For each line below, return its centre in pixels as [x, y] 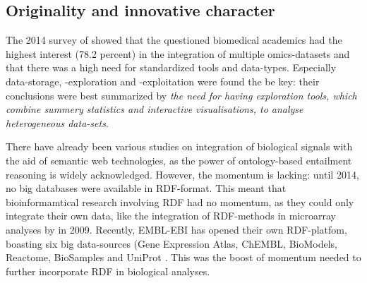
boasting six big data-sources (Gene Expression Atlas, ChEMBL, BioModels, [172, 243]
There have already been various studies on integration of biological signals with [179, 146]
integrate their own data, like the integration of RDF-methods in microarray [171, 216]
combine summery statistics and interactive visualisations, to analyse [155, 109]
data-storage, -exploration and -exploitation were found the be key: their [163, 81]
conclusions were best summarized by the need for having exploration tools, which [181, 95]
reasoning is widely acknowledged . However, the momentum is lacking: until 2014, [182, 174]
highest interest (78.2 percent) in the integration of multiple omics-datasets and [178, 53]
